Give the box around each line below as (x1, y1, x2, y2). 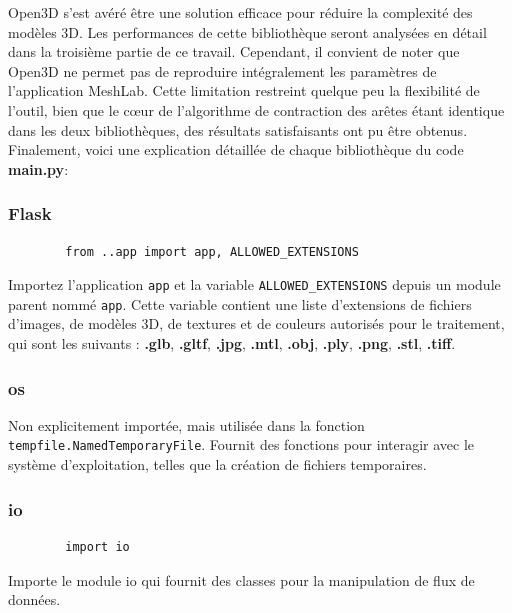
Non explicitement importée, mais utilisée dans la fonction (8, 414, 365, 435)
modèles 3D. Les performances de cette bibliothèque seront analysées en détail (8, 21, 487, 42)
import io (65, 539, 130, 554)
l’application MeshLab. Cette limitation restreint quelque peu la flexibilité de (8, 80, 480, 101)
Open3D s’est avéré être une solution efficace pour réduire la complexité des (8, 2, 473, 22)
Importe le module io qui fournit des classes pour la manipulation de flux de (8, 569, 475, 590)
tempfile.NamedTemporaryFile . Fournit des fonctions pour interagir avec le (8, 434, 475, 455)
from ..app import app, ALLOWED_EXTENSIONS (65, 244, 359, 259)
